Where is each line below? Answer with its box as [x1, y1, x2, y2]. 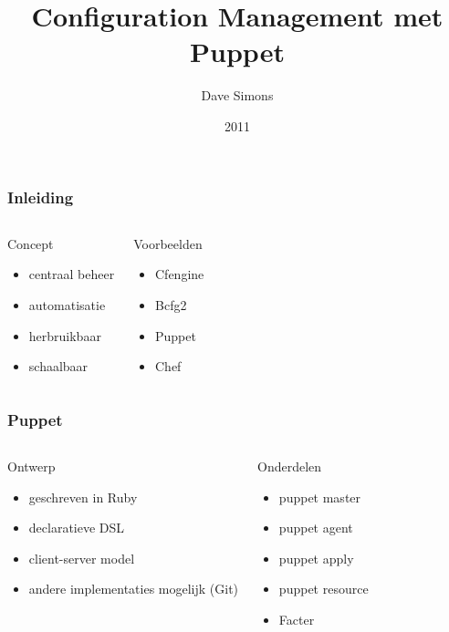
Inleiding [7, 185, 74, 208]
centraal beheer [28, 264, 115, 284]
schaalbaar [28, 357, 89, 376]
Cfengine [155, 264, 204, 284]
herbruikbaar [28, 326, 101, 345]
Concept [7, 233, 54, 253]
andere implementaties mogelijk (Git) [28, 579, 239, 598]
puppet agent [278, 518, 353, 537]
